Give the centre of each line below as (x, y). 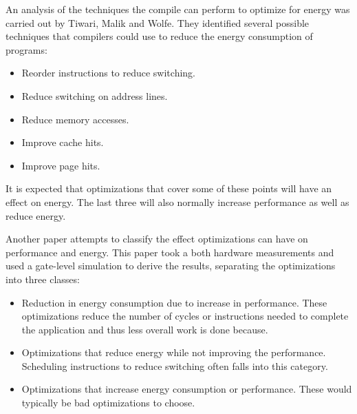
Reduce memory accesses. (75, 119)
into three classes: (43, 279)
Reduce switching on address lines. (95, 95)
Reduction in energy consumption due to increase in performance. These (174, 302)
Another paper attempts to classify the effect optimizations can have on (157, 239)
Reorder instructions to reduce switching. (108, 73)
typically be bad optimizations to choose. (108, 403)
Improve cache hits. (63, 142)
